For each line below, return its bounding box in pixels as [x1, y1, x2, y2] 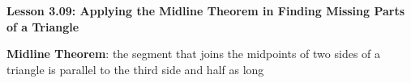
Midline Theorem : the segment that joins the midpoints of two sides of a [6, 45, 381, 62]
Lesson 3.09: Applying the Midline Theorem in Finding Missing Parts [6, 2, 405, 19]
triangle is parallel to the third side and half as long [6, 60, 264, 77]
